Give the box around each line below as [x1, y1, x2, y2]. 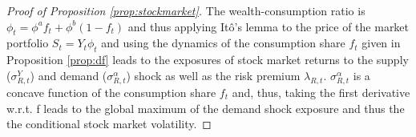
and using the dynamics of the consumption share [101, 34, 345, 51]
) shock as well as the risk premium [126, 66, 301, 83]
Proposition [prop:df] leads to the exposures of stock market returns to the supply [6, 51, 409, 68]
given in [361, 34, 401, 51]
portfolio [6, 34, 49, 51]
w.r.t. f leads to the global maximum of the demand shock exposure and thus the [6, 99, 405, 116]
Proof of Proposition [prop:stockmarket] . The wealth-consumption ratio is [6, 2, 366, 18]
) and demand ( [30, 66, 107, 83]
